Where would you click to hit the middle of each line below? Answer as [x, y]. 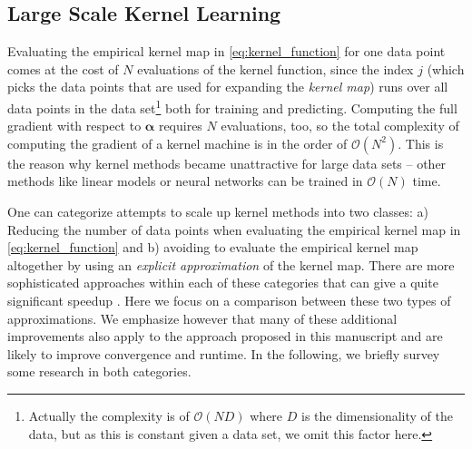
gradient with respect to [74, 126]
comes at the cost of [63, 68]
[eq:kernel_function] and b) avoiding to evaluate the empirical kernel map [213, 247]
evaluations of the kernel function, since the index [275, 68]
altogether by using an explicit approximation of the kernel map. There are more [231, 264]
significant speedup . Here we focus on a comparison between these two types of [229, 300]
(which [446, 68]
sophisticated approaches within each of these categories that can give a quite [223, 283]
